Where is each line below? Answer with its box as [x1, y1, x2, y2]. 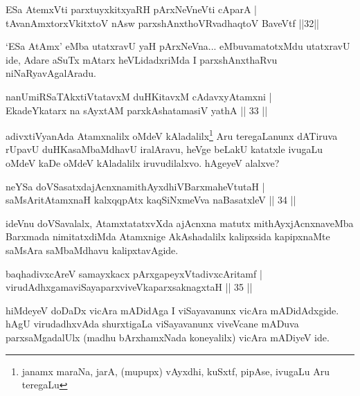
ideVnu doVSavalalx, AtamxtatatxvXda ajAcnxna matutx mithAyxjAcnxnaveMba [6, 215, 354, 230]
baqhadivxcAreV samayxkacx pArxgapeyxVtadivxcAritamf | [6, 266, 262, 280]
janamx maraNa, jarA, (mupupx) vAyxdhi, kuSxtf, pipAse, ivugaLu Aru [21, 363, 330, 378]
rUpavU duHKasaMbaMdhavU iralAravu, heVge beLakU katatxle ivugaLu [6, 142, 323, 156]
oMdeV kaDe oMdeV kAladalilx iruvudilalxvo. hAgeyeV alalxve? [6, 156, 280, 170]
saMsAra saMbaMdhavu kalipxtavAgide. [6, 242, 179, 257]
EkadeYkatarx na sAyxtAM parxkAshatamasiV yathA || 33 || [6, 102, 268, 117]
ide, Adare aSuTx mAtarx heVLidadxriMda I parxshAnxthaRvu [6, 52, 278, 66]
